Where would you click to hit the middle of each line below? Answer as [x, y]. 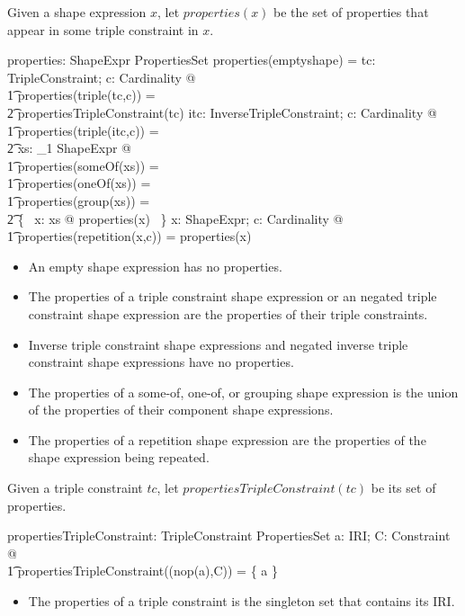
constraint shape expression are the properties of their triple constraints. [228, 313]
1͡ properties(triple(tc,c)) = [81, 95]
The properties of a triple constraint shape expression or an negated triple [232, 296]
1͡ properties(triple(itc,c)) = [83, 130]
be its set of [403, 488]
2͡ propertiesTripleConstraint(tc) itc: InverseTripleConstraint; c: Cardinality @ [222, 112]
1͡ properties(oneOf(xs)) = [79, 183]
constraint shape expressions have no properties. [161, 362]
